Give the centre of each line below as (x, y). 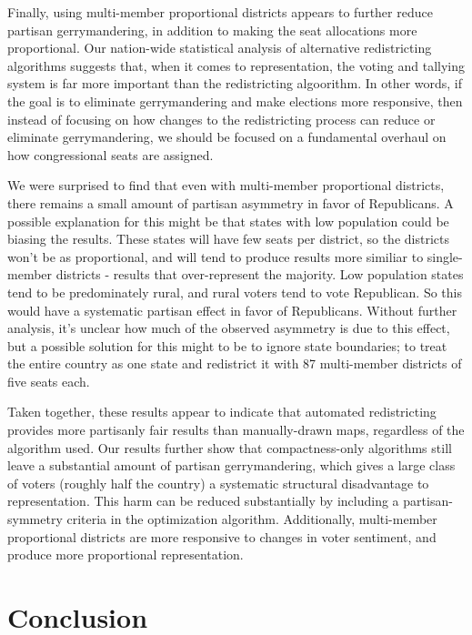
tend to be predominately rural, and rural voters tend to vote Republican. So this (235, 292)
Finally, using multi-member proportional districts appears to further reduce (220, 12)
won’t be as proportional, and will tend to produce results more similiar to (216, 256)
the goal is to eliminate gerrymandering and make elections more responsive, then (235, 101)
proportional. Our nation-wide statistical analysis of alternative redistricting (220, 48)
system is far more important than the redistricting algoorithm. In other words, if (235, 83)
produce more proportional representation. (126, 554)
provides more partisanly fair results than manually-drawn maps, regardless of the (236, 430)
